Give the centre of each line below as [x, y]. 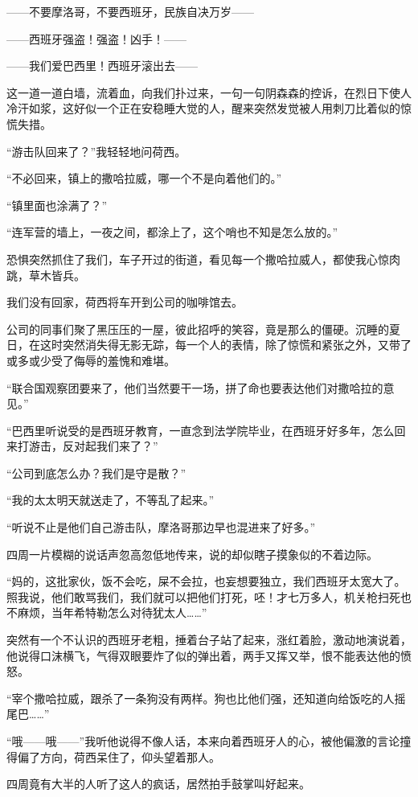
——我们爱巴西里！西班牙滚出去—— [102, 66]
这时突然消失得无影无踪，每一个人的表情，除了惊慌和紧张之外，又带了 [225, 345]
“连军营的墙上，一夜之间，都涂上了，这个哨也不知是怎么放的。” [172, 232]
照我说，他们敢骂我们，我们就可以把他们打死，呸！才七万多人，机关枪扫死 [203, 596]
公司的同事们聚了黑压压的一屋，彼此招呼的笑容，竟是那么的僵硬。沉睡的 [198, 329]
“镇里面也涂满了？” [57, 205]
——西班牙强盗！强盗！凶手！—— [96, 38]
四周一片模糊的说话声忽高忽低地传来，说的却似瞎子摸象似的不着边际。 [192, 554]
